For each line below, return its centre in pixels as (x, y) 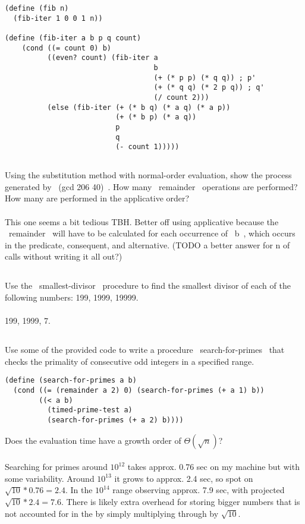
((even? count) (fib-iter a (103, 58)
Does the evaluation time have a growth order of (93, 440)
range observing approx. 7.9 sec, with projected (199, 490)
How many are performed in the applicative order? (97, 198)
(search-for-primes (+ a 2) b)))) (115, 420)
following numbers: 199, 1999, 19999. (72, 297)
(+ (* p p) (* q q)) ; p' (205, 78)
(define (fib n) (37, 8)
